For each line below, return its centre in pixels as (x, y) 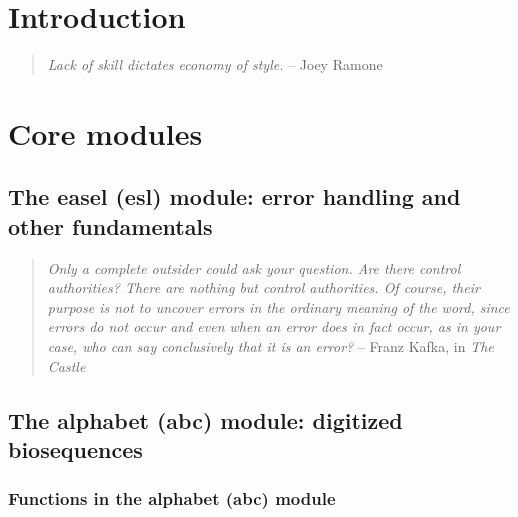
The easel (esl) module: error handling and (234, 196)
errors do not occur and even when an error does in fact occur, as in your (274, 326)
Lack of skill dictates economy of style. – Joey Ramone (215, 64)
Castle (66, 365)
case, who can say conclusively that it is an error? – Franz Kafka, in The (270, 346)
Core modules (105, 132)
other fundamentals (110, 225)
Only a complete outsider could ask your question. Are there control (254, 267)
